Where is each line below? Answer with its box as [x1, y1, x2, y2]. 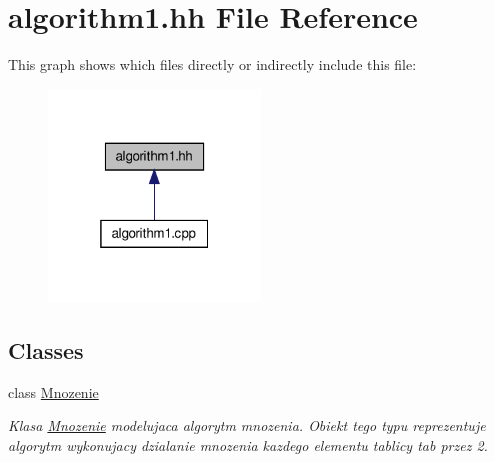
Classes [8, 335, 84, 366]
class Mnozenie [8, 381, 99, 402]
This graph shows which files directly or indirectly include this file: [8, 54, 417, 75]
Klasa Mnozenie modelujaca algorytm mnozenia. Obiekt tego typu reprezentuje [8, 415, 486, 436]
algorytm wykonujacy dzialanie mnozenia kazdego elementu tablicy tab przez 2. [8, 435, 488, 456]
